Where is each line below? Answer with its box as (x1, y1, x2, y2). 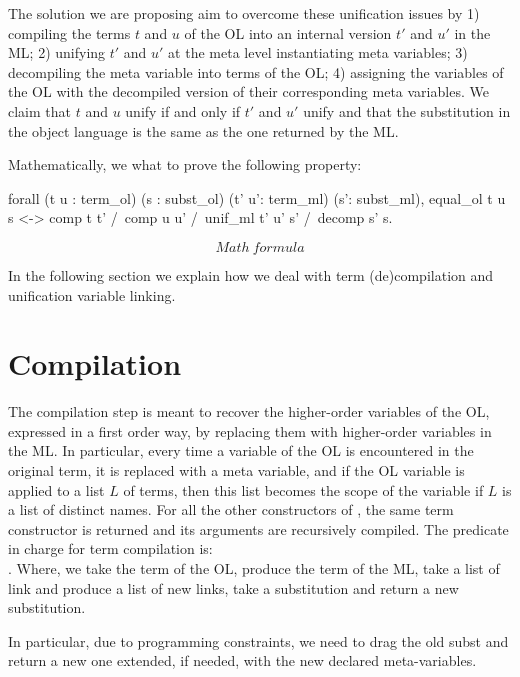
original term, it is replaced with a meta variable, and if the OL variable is (8, 460, 465, 481)
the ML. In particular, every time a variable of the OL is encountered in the (8, 440, 474, 461)
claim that (8, 100, 71, 121)
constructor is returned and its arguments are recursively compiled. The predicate (8, 518, 509, 539)
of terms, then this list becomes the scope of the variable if (123, 479, 484, 500)
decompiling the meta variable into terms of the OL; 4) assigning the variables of (8, 61, 504, 82)
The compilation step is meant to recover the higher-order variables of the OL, (8, 401, 490, 422)
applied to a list (8, 479, 105, 500)
